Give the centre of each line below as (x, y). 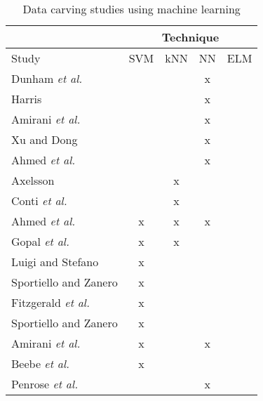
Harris (27, 99)
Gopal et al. (40, 241)
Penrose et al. (45, 384)
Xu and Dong (45, 139)
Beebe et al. (40, 363)
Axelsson (33, 180)
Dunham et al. (47, 78)
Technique (190, 37)
